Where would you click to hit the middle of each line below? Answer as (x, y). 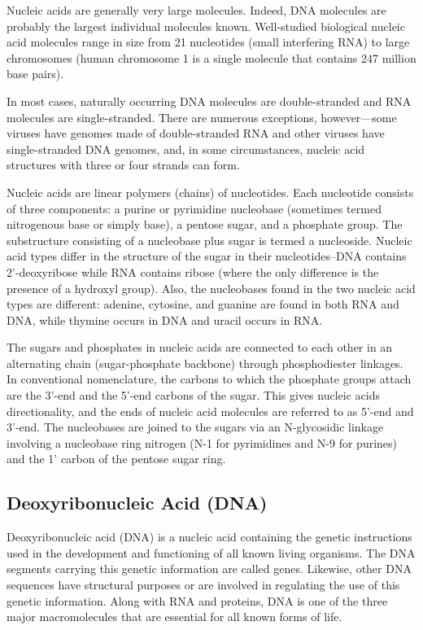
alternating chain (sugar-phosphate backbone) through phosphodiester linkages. (205, 363)
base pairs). (35, 74)
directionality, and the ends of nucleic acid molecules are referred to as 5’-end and (210, 411)
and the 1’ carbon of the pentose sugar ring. (116, 459)
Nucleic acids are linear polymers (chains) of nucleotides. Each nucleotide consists (210, 192)
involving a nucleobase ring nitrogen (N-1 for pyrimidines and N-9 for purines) (202, 442)
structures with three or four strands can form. (123, 165)
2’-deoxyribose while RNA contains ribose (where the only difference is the (193, 271)
